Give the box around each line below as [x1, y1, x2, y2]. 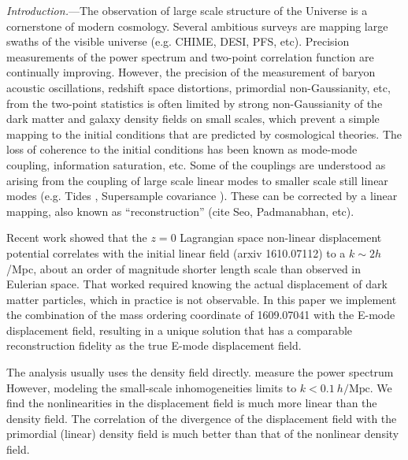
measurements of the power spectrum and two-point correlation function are [6, 48, 374, 65]
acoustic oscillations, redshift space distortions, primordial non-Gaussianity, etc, [6, 79, 391, 95]
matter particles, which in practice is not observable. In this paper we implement [6, 291, 397, 307]
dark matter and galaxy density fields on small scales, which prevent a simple [6, 110, 380, 127]
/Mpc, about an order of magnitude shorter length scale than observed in [6, 260, 362, 276]
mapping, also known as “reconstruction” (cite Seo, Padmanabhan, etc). [6, 202, 354, 219]
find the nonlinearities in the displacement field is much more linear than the [6, 395, 377, 411]
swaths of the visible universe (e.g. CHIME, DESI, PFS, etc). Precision [6, 33, 350, 50]
